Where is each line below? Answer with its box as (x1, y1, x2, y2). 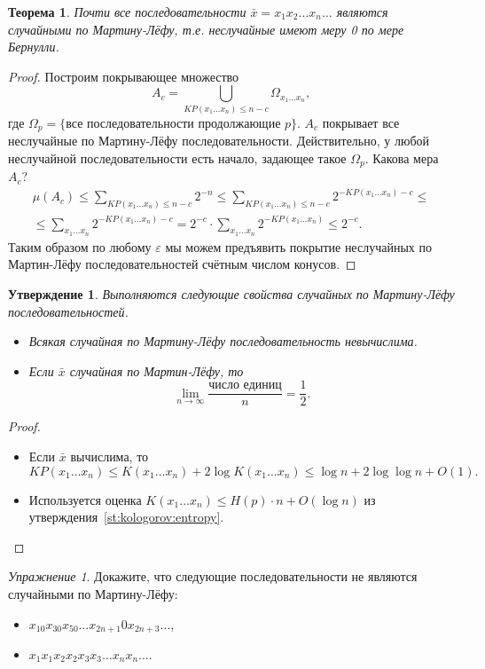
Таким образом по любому (8, 237, 152, 256)
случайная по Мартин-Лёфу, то (69, 361, 244, 380)
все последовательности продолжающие (66, 117, 281, 130)
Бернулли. (8, 37, 59, 56)
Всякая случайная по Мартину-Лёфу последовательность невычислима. (28, 332, 418, 350)
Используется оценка (28, 490, 142, 508)
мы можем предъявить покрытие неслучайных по (165, 237, 432, 256)
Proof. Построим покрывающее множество (8, 67, 239, 85)
